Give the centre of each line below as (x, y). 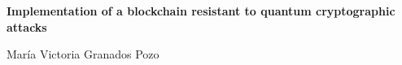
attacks (27, 26)
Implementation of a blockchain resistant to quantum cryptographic (201, 11)
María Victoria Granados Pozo (83, 54)
